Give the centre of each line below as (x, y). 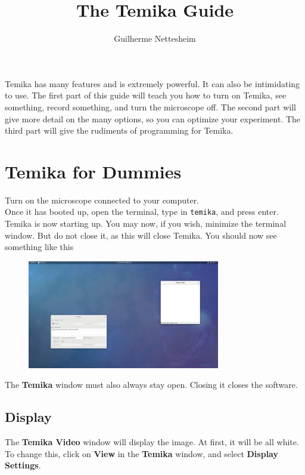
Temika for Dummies (93, 171)
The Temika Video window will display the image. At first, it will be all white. (152, 442)
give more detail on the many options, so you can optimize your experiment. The (153, 118)
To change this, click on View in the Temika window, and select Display (141, 453)
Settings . (23, 465)
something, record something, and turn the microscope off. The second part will (150, 107)
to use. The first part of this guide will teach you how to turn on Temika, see (146, 95)
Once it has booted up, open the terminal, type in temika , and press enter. (142, 212)
